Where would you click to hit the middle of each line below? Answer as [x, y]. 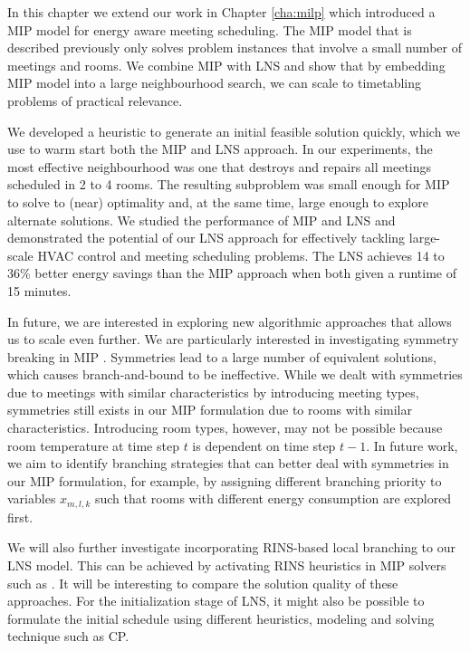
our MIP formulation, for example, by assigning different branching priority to [225, 480]
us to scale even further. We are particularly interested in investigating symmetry [233, 339]
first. [20, 517]
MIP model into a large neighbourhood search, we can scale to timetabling [215, 83]
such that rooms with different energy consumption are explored [273, 498]
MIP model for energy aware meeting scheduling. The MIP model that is [210, 29]
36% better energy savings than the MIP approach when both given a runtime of [232, 273]
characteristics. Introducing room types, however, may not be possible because [225, 428]
